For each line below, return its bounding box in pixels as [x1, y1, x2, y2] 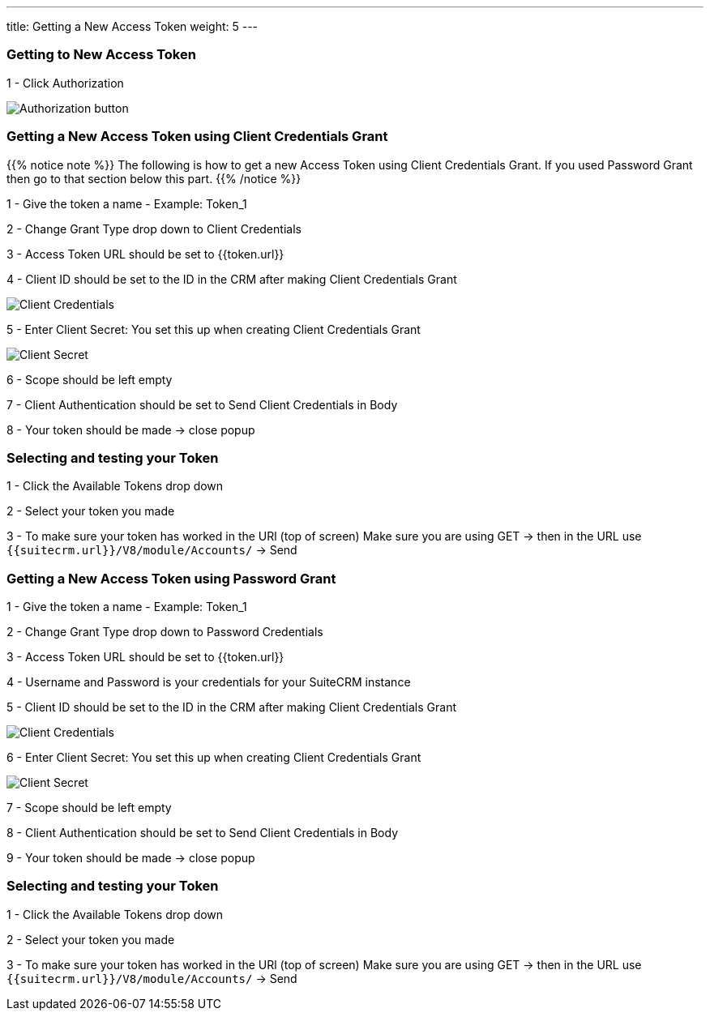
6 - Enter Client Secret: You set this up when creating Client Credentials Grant [6, 750, 421, 764]
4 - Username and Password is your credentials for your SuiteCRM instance [6, 675, 411, 689]
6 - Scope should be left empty [6, 372, 173, 387]
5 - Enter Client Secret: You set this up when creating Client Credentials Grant [6, 322, 421, 336]
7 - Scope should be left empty [6, 801, 172, 814]
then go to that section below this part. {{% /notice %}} [6, 171, 302, 186]
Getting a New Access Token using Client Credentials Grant [6, 128, 388, 145]
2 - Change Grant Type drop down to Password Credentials [6, 625, 323, 639]
